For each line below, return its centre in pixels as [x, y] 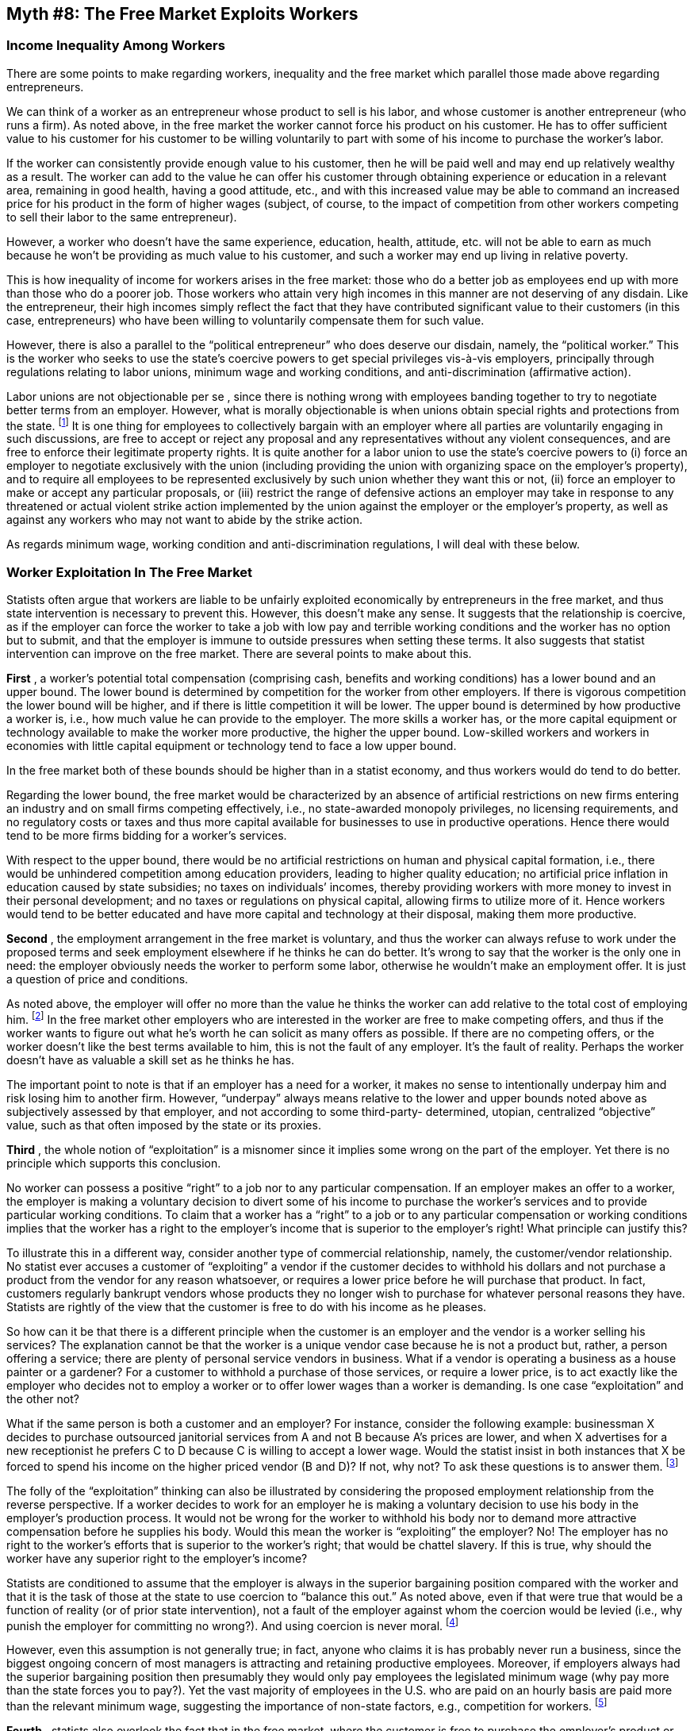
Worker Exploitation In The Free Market [130, 572]
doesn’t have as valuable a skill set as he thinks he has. [151, 1060]
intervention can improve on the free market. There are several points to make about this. [239, 654]
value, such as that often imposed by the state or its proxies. [164, 1125]
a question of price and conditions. [98, 979]
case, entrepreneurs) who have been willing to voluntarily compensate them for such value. [245, 320]
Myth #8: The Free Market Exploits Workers [182, 14]
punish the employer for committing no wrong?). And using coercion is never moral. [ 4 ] [233, 1624]
